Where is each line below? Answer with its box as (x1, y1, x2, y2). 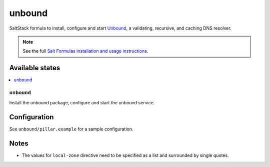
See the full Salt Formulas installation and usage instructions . (22, 48, 148, 54)
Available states (9, 64, 60, 72)
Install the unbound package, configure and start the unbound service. (9, 100, 155, 106)
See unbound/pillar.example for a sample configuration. (9, 126, 133, 132)
